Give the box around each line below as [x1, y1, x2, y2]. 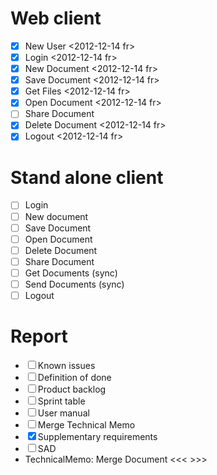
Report [10, 325, 68, 348]
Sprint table [37, 395, 86, 407]
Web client [10, 7, 102, 30]
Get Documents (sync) [24, 267, 118, 279]
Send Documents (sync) [24, 278, 125, 290]
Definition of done [37, 371, 112, 383]
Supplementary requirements [37, 430, 158, 442]
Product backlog [37, 383, 107, 395]
